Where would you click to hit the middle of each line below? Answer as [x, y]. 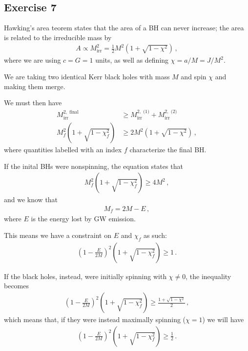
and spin [194, 77]
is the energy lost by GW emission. [83, 219]
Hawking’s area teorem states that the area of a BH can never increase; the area [124, 28]
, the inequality [208, 276]
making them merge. [35, 86]
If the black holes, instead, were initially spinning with [85, 276]
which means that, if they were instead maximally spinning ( [95, 319]
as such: [155, 235]
